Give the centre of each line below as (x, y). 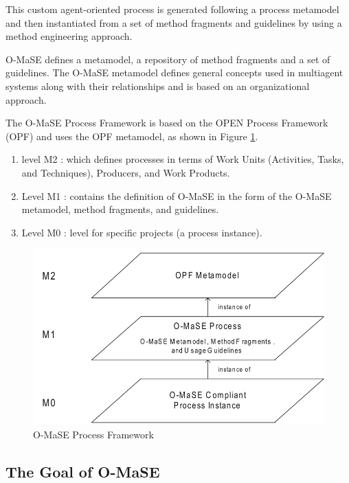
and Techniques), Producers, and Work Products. (126, 172)
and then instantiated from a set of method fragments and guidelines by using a (174, 22)
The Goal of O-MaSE (83, 471)
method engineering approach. (69, 36)
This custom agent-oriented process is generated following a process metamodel (172, 9)
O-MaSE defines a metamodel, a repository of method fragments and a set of (168, 59)
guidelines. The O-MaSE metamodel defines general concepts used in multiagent (174, 72)
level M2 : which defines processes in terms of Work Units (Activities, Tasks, (183, 159)
